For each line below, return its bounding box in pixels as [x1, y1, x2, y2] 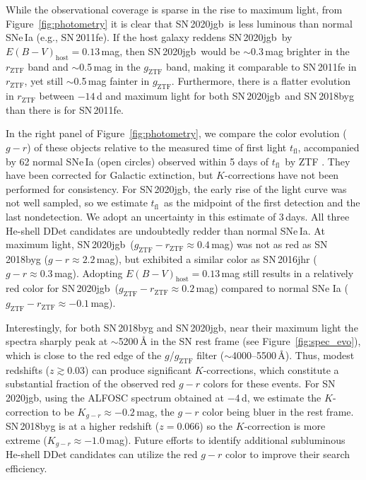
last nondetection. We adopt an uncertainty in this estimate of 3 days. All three [6, 209, 350, 223]
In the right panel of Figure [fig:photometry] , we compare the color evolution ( [6, 126, 347, 141]
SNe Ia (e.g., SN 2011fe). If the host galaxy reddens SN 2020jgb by [6, 30, 293, 45]
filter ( [196, 348, 225, 363]
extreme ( [6, 432, 47, 447]
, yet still [24, 74, 64, 88]
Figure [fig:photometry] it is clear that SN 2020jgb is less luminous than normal [6, 16, 353, 30]
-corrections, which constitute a [203, 362, 339, 377]
